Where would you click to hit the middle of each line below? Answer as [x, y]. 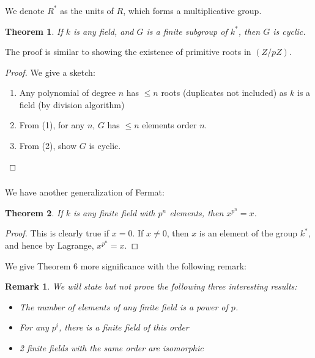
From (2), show [48, 146]
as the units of [87, 10]
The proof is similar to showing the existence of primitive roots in [128, 52]
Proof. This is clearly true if [57, 233]
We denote [25, 10]
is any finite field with [114, 212]
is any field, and [104, 31]
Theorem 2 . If [34, 212]
